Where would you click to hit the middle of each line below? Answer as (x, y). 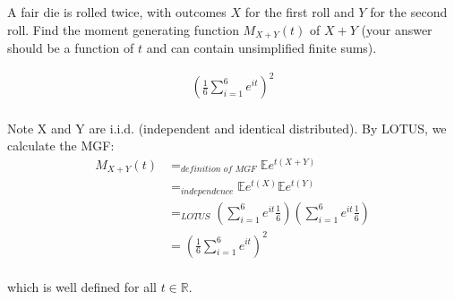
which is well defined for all (82, 287)
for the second (409, 12)
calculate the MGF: (61, 146)
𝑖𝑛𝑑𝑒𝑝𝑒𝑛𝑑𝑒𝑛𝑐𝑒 (207, 191)
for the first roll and (300, 12)
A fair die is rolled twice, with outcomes (117, 12)
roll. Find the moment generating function (123, 29)
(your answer (397, 29)
